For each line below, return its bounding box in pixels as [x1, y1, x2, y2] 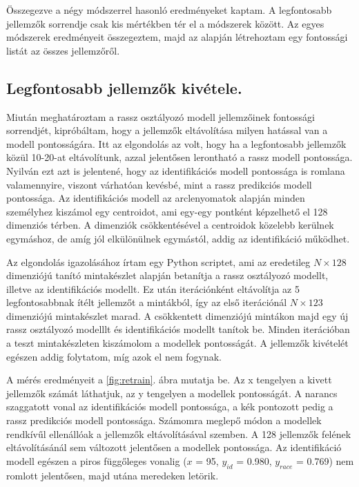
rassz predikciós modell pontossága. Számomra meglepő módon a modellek [6, 413, 322, 428]
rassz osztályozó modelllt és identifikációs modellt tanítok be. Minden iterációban [6, 322, 350, 336]
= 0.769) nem [295, 453, 354, 468]
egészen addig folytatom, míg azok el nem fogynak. [6, 349, 222, 363]
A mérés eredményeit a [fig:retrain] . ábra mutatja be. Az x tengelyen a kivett [6, 372, 332, 387]
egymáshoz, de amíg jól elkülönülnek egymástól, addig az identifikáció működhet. [6, 231, 350, 245]
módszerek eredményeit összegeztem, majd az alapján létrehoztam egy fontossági [6, 30, 348, 44]
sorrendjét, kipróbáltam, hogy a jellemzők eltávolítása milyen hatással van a [6, 123, 328, 137]
